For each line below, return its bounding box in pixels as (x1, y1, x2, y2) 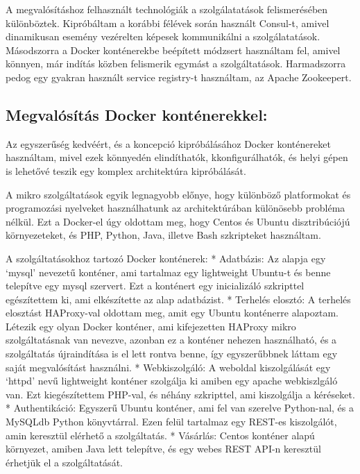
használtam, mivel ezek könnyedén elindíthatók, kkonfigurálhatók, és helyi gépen (6, 150, 348, 164)
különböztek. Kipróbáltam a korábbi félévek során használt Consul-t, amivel (6, 15, 329, 30)
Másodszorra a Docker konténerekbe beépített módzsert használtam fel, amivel (6, 42, 341, 57)
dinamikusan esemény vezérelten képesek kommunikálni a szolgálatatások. (6, 29, 320, 44)
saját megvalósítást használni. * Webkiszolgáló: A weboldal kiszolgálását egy (6, 359, 331, 374)
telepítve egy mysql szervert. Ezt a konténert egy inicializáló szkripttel (6, 278, 305, 293)
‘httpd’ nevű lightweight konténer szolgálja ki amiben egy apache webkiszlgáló (6, 373, 338, 388)
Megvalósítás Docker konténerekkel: (6, 103, 268, 125)
